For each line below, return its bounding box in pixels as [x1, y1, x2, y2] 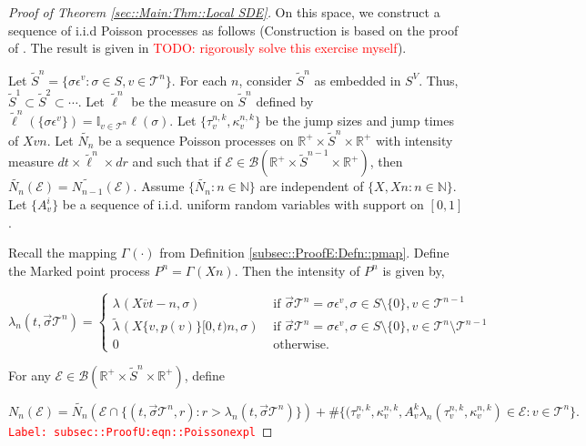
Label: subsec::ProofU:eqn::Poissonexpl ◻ [8, 421, 273, 440]
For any [8, 365, 51, 384]
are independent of [259, 177, 364, 196]
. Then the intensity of [234, 260, 360, 279]
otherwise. [273, 339, 329, 352]
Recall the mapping [8, 243, 117, 262]
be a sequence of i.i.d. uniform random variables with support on [62, 195, 424, 213]
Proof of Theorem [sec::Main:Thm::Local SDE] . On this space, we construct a [8, 3, 440, 21]
